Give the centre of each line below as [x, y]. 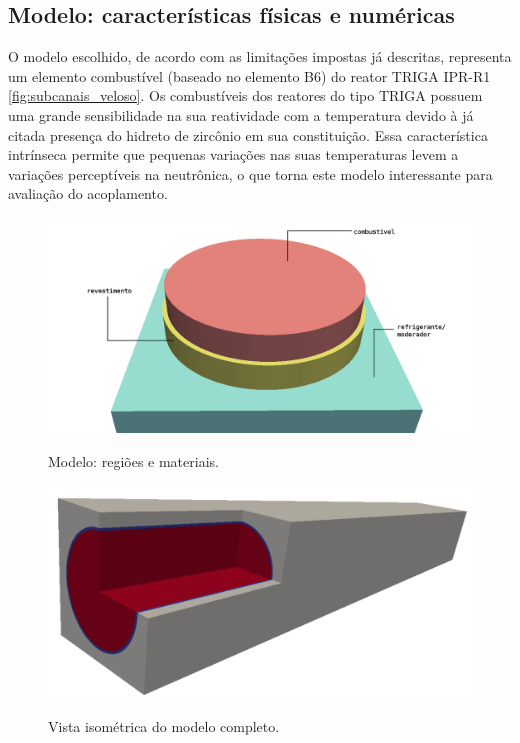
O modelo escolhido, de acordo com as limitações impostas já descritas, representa [260, 56]
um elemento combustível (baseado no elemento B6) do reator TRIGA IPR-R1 [249, 75]
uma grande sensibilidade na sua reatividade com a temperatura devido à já [241, 114]
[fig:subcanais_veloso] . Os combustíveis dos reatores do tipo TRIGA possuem [245, 95]
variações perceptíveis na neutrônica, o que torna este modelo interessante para [250, 173]
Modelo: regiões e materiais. [133, 460]
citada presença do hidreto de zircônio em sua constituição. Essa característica [248, 134]
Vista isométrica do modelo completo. [164, 725]
